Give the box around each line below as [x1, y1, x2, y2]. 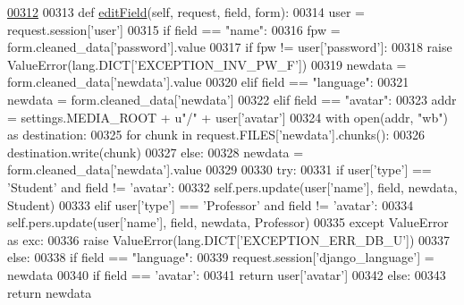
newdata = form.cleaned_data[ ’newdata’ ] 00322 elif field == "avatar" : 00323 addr [7, 89, 457, 108]
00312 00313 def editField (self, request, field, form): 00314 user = [7, 3, 365, 21]
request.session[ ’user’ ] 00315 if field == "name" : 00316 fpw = [7, 20, 341, 38]
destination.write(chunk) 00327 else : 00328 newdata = [7, 142, 304, 161]
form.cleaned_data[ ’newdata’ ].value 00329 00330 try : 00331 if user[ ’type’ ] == [7, 160, 432, 179]
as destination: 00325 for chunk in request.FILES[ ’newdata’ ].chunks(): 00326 [7, 125, 425, 144]
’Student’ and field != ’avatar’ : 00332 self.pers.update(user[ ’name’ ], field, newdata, [7, 177, 458, 196]
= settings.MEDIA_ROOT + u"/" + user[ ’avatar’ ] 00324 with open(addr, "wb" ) [7, 107, 448, 126]
